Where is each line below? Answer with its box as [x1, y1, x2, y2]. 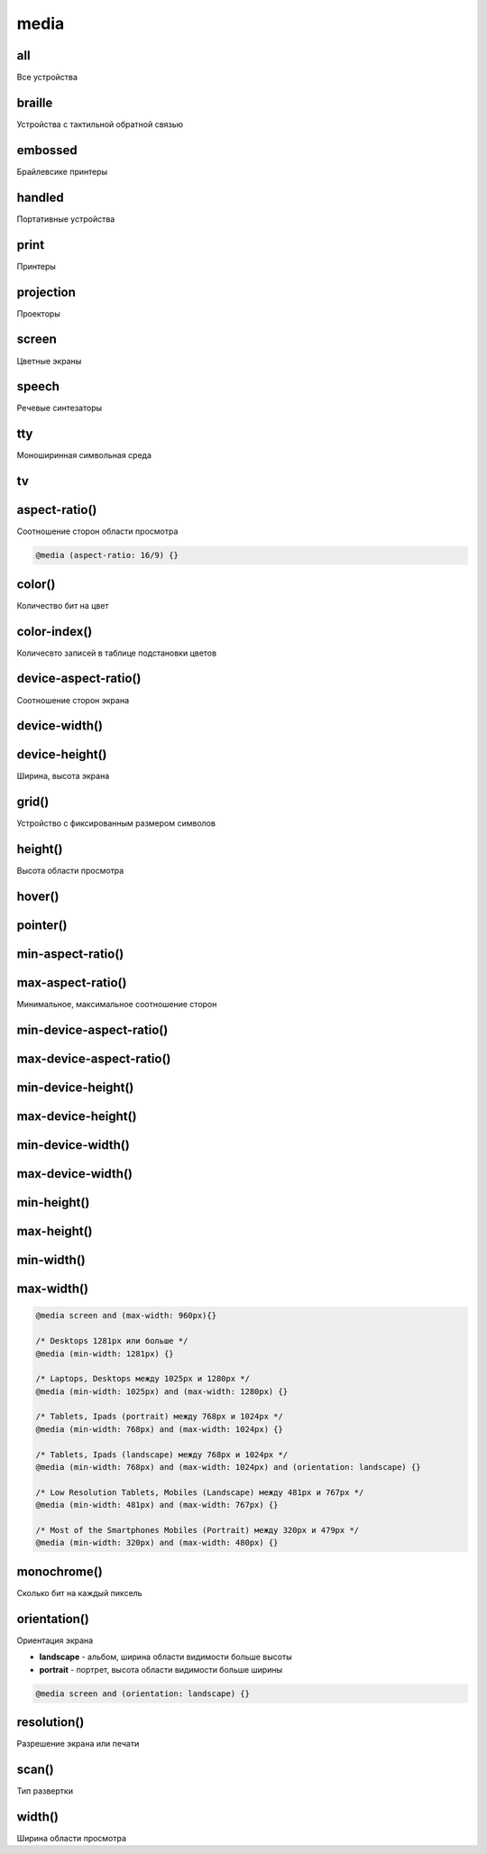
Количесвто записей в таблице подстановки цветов [16, 647, 216, 658]
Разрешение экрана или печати [16, 1739, 140, 1749]
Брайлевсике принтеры [16, 166, 108, 177]
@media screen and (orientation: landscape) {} [35, 1688, 250, 1699]
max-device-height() [16, 1109, 137, 1124]
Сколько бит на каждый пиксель [16, 1587, 143, 1598]
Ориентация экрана [16, 1635, 94, 1646]
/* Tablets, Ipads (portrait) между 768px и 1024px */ [35, 1411, 283, 1422]
